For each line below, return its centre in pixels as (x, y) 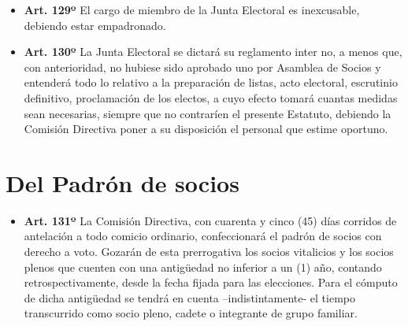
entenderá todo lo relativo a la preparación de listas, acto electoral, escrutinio (211, 82)
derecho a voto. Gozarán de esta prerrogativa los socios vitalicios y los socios (209, 252)
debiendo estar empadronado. (95, 25)
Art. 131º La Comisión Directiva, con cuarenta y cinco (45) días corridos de (210, 220)
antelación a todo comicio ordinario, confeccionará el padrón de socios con (203, 236)
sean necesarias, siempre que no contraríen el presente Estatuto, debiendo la (208, 113)
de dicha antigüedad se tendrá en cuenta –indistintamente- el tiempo (189, 297)
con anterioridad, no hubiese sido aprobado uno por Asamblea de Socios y (202, 67)
